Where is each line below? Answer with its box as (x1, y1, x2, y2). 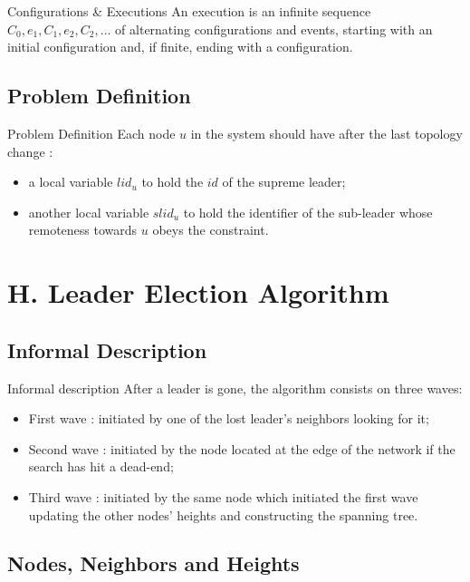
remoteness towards (28, 220, 138, 239)
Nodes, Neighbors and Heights (7, 549, 300, 577)
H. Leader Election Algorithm (7, 274, 389, 311)
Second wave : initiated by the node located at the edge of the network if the (28, 439, 456, 458)
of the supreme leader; (222, 172, 346, 191)
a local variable (28, 172, 113, 191)
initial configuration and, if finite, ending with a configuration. (7, 37, 353, 56)
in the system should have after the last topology (190, 123, 463, 142)
